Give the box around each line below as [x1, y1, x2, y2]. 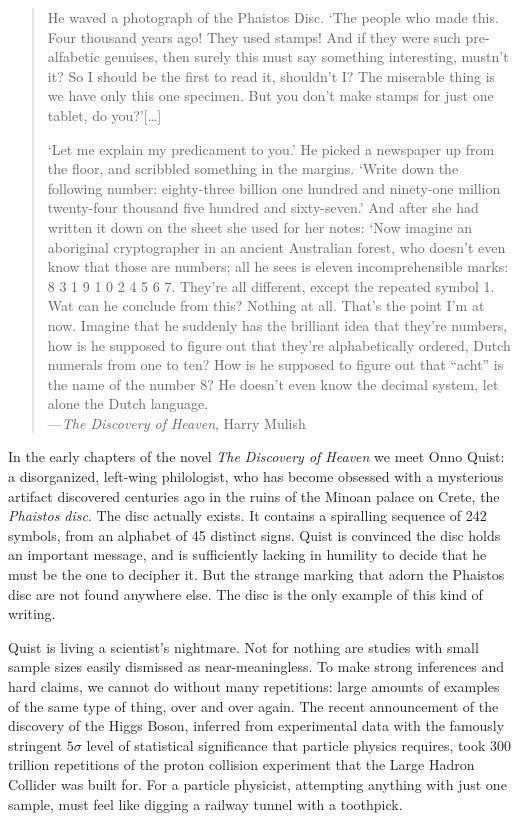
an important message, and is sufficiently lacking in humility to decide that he [8, 544, 487, 565]
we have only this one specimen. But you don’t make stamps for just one [47, 85, 494, 106]
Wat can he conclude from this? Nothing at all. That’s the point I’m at [47, 295, 485, 316]
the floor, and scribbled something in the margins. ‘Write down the [47, 158, 459, 179]
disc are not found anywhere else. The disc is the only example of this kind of [8, 583, 483, 604]
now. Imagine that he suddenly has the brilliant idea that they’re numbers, [47, 314, 508, 335]
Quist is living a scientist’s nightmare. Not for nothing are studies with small [8, 636, 479, 657]
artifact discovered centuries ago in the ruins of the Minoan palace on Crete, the [8, 485, 500, 506]
